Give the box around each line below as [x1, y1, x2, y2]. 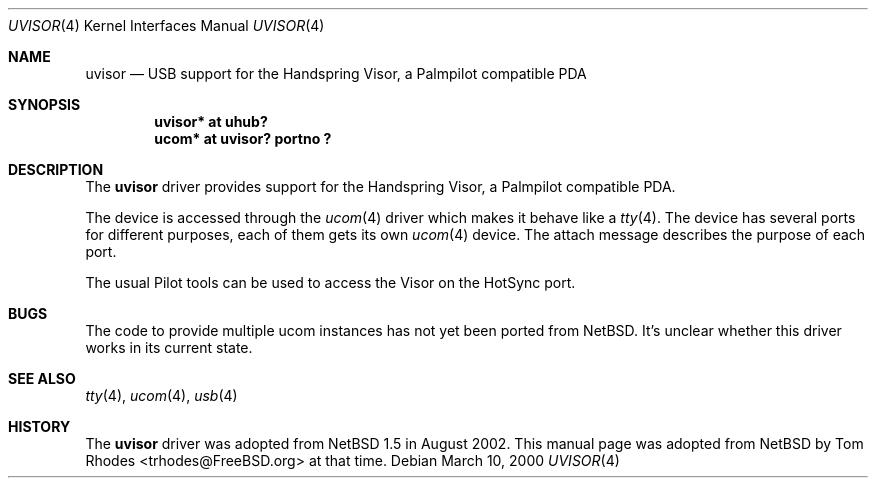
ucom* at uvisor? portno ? [154, 130, 332, 147]
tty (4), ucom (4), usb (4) [85, 387, 238, 404]
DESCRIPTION [8, 161, 104, 178]
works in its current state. [85, 339, 253, 356]
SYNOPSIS [8, 96, 81, 113]
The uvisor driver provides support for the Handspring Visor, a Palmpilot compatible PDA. [85, 178, 676, 195]
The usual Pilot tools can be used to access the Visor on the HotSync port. [85, 274, 576, 291]
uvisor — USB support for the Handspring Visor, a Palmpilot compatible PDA [85, 65, 587, 82]
